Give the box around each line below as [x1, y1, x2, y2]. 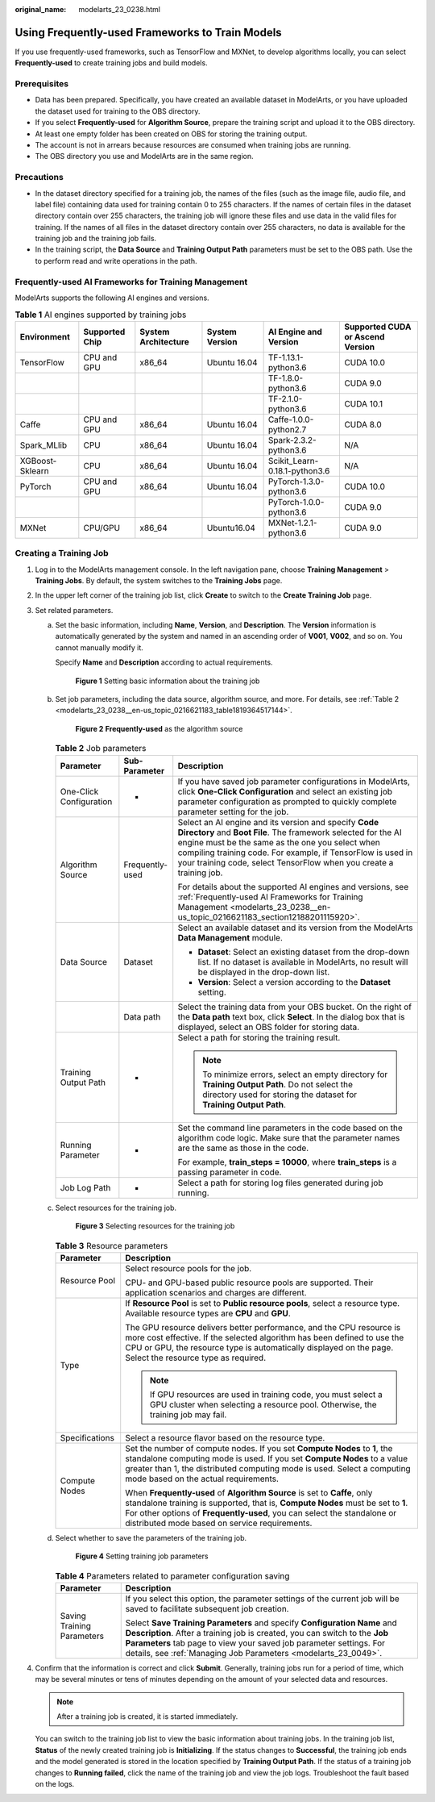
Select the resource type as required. [125, 1352, 266, 1363]
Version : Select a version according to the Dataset [197, 976, 391, 987]
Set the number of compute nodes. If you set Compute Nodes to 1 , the [125, 1442, 393, 1454]
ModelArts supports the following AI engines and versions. [14, 293, 209, 302]
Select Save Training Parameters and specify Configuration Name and [125, 1617, 398, 1629]
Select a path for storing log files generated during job [177, 1177, 383, 1188]
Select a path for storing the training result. [177, 1032, 341, 1043]
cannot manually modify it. [55, 642, 144, 653]
